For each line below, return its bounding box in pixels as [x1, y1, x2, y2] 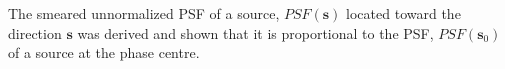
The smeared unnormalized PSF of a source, [8, 3, 280, 23]
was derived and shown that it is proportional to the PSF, [77, 22, 434, 43]
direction [8, 22, 62, 43]
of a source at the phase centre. [8, 42, 200, 63]
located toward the [346, 3, 461, 23]
